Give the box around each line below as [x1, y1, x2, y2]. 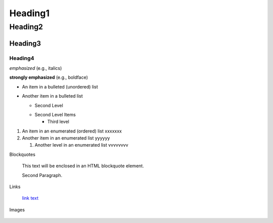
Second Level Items [34, 111, 76, 117]
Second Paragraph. [22, 172, 63, 178]
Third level [47, 119, 69, 125]
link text [22, 195, 39, 201]
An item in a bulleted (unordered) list [22, 83, 98, 90]
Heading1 [9, 8, 50, 19]
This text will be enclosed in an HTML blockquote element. [22, 163, 144, 169]
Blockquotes [9, 151, 35, 157]
